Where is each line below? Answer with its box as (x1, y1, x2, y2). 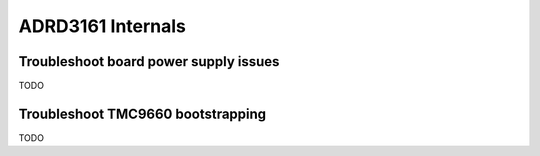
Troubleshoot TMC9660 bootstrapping (18, 105, 267, 122)
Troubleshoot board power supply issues (18, 53, 280, 70)
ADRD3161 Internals (18, 15, 187, 37)
